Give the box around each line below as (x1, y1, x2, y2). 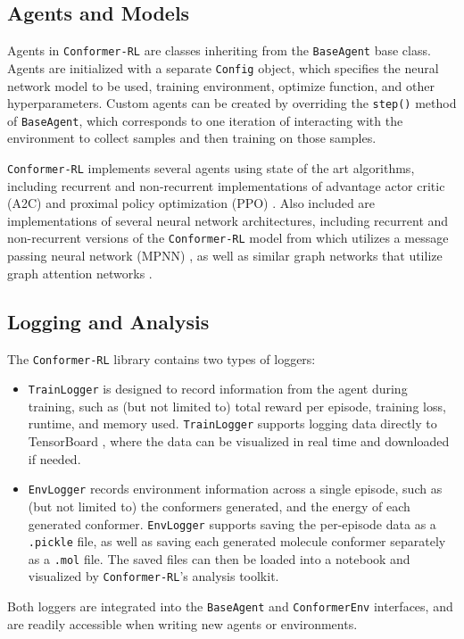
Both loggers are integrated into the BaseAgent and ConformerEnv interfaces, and (7, 597, 453, 616)
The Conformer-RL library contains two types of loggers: (7, 349, 316, 368)
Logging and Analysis (7, 307, 210, 335)
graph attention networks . (7, 263, 153, 282)
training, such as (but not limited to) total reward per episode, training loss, (28, 396, 446, 415)
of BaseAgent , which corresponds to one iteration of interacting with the (7, 111, 403, 129)
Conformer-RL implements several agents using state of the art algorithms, (7, 159, 415, 178)
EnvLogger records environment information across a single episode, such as (28, 479, 443, 498)
